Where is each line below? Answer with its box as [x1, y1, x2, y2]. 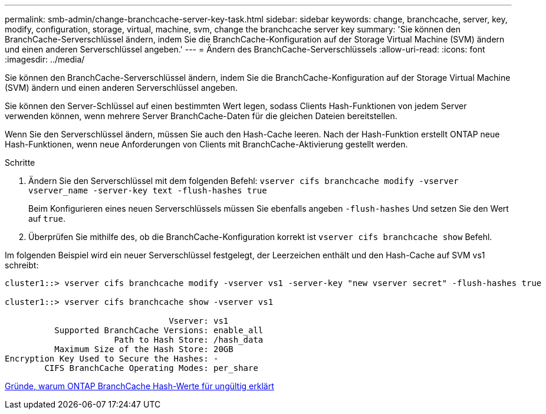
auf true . [28, 213, 66, 224]
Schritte [5, 157, 35, 167]
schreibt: [5, 260, 39, 270]
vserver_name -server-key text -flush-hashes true [28, 186, 267, 195]
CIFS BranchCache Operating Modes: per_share [44, 363, 258, 373]
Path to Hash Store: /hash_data [114, 335, 264, 344]
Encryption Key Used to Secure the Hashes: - [5, 354, 219, 363]
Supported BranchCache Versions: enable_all [54, 326, 264, 335]
